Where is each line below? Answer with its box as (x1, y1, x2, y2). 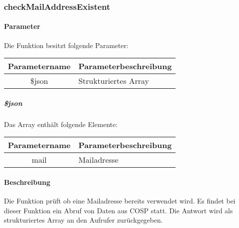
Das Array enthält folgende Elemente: (4, 119, 118, 129)
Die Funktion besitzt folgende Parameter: (4, 40, 129, 50)
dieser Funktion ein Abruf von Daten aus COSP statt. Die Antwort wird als (4, 205, 233, 215)
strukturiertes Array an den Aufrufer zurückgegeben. (4, 215, 163, 225)
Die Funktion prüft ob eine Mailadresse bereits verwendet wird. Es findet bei (4, 196, 236, 206)
